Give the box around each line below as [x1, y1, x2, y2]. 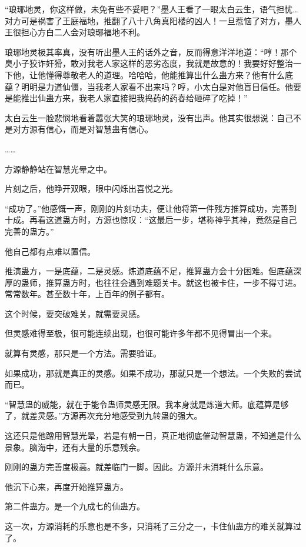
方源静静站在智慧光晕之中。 [5, 162, 112, 175]
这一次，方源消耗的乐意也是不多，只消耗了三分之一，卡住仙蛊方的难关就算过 [5, 520, 301, 532]
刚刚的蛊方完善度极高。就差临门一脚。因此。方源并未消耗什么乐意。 [5, 461, 268, 473]
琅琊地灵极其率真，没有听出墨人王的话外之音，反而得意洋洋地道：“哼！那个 [5, 45, 297, 58]
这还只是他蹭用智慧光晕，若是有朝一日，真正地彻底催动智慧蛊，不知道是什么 [5, 429, 301, 442]
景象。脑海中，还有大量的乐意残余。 [5, 441, 145, 453]
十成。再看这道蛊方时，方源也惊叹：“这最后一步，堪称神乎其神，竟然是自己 [5, 214, 297, 226]
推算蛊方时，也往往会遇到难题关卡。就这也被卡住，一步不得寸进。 [45, 276, 301, 288]
